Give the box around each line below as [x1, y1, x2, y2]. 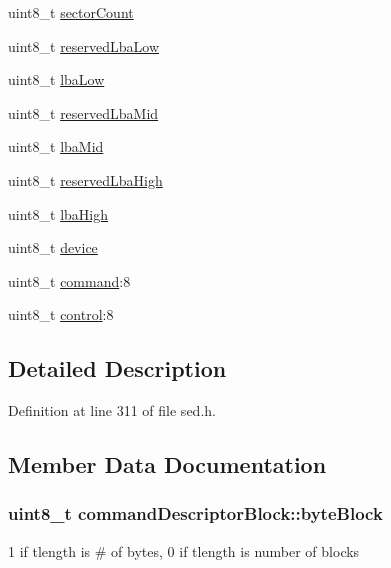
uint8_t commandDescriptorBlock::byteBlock [8, 501, 383, 526]
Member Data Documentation [8, 449, 327, 480]
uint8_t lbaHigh [8, 203, 108, 224]
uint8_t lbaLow [8, 69, 105, 90]
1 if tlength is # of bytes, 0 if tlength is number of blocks [8, 540, 360, 561]
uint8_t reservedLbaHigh [8, 169, 163, 190]
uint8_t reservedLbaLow [8, 35, 160, 56]
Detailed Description [8, 353, 227, 384]
